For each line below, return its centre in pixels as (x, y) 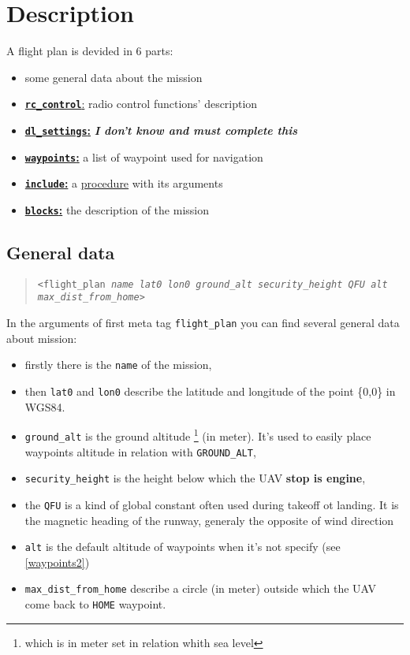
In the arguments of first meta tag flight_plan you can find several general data (203, 323)
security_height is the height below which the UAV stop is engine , (195, 478)
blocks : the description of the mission (117, 209)
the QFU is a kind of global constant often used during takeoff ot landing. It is (212, 504)
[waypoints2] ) (57, 562)
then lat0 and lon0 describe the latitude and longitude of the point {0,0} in (210, 391)
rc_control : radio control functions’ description (141, 104)
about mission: (42, 338)
